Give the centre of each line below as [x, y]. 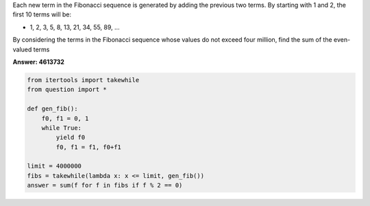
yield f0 [71, 138]
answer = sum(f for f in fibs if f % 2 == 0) [105, 185]
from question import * [67, 90]
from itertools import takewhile [83, 80]
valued [22, 49]
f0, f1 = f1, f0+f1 [88, 147]
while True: [62, 128]
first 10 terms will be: [42, 14]
